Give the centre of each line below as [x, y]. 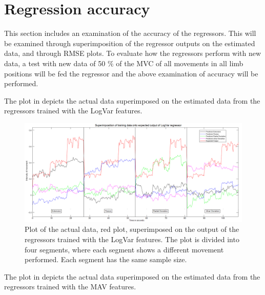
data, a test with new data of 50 [55, 63]
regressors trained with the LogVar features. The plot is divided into [132, 239]
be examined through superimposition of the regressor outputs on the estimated [130, 43]
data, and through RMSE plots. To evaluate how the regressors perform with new [133, 53]
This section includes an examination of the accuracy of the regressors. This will [130, 33]
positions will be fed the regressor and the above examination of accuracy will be [131, 73]
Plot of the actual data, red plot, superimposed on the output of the [132, 229]
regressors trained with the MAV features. [70, 287]
